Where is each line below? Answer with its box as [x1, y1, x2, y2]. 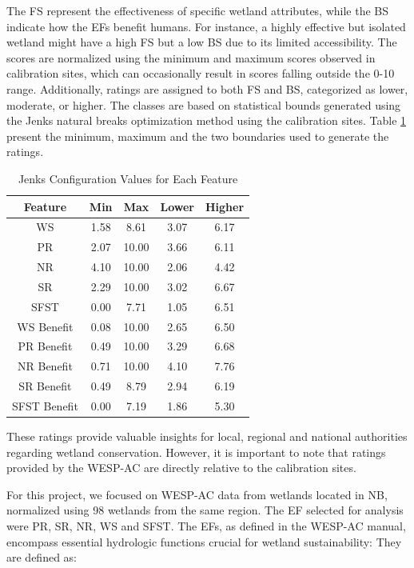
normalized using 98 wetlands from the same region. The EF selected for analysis [6, 502, 404, 518]
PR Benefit [18, 338, 73, 354]
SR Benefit [18, 378, 72, 394]
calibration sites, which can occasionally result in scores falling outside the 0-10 [6, 65, 395, 82]
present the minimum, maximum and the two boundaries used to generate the [6, 127, 389, 144]
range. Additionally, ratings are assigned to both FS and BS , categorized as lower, [6, 80, 408, 97]
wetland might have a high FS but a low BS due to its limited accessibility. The [6, 34, 397, 50]
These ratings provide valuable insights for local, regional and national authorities [6, 428, 408, 445]
